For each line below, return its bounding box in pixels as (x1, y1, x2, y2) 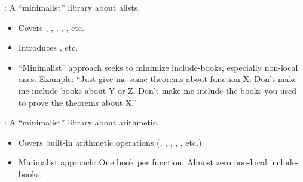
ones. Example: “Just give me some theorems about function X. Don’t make (18, 73, 297, 85)
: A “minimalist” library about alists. (4, 1, 140, 13)
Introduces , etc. (18, 41, 78, 54)
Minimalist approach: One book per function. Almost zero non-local (18, 156, 267, 168)
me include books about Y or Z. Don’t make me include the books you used (18, 84, 296, 96)
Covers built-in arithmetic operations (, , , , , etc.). (18, 136, 204, 148)
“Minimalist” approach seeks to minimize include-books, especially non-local (18, 61, 298, 73)
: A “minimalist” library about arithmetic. (4, 116, 159, 128)
